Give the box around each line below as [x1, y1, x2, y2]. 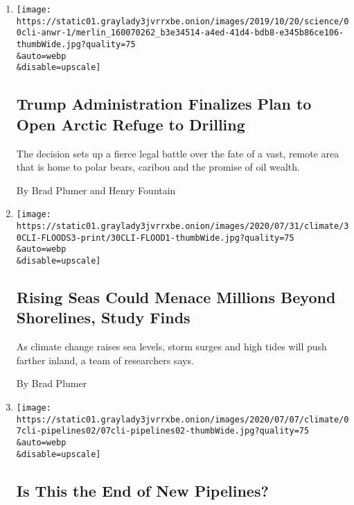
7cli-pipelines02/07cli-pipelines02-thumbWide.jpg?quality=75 [16, 426, 310, 436]
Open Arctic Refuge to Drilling [16, 113, 245, 135]
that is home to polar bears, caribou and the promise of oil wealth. [16, 160, 300, 174]
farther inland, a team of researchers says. [16, 352, 194, 367]
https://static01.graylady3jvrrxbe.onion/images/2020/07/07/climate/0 [16, 414, 349, 425]
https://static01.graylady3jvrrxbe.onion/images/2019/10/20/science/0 [16, 16, 349, 26]
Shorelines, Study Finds [16, 307, 191, 328]
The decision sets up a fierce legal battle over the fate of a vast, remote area [16, 146, 339, 160]
